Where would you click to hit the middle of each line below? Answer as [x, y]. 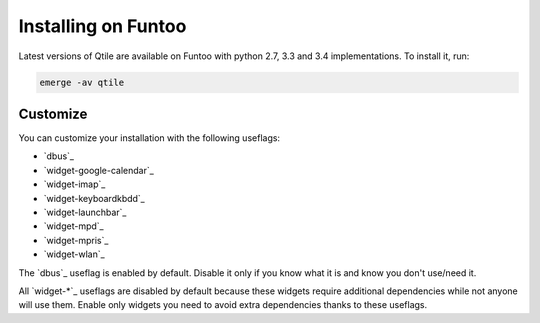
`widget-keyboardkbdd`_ [94, 198]
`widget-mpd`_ [73, 226]
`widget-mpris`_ [76, 240]
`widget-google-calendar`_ [98, 170]
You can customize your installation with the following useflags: [149, 138]
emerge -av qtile [82, 82]
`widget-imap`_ [74, 184]
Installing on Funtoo [102, 26]
